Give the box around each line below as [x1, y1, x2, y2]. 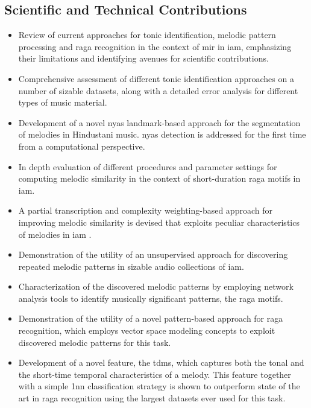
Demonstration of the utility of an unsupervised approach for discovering [18, 248, 288, 261]
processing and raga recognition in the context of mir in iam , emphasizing [18, 40, 292, 53]
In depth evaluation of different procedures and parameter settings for [18, 160, 277, 173]
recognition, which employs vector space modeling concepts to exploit [18, 324, 275, 337]
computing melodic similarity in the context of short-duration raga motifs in [18, 172, 301, 185]
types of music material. [18, 96, 107, 109]
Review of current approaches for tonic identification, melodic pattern [18, 28, 276, 41]
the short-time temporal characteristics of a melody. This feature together [18, 368, 291, 380]
